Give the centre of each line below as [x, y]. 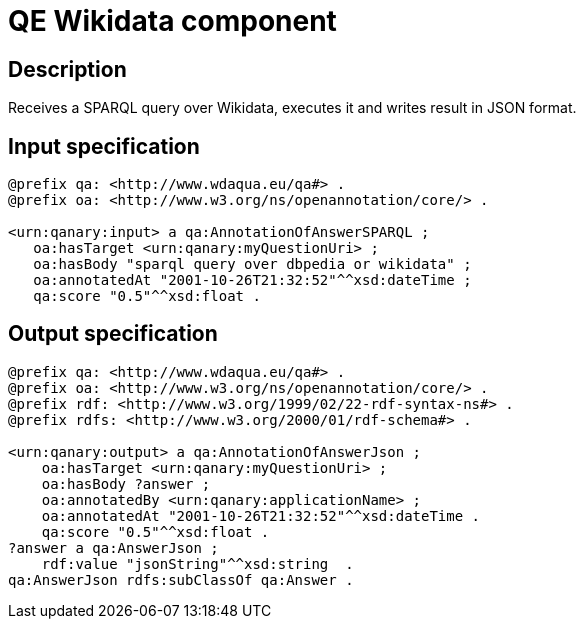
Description [67, 69]
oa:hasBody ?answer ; [126, 483]
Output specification [113, 334]
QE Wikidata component [172, 21]
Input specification [104, 146]
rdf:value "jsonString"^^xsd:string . [197, 563]
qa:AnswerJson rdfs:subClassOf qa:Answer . [181, 579]
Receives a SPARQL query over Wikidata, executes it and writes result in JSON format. [292, 108]
